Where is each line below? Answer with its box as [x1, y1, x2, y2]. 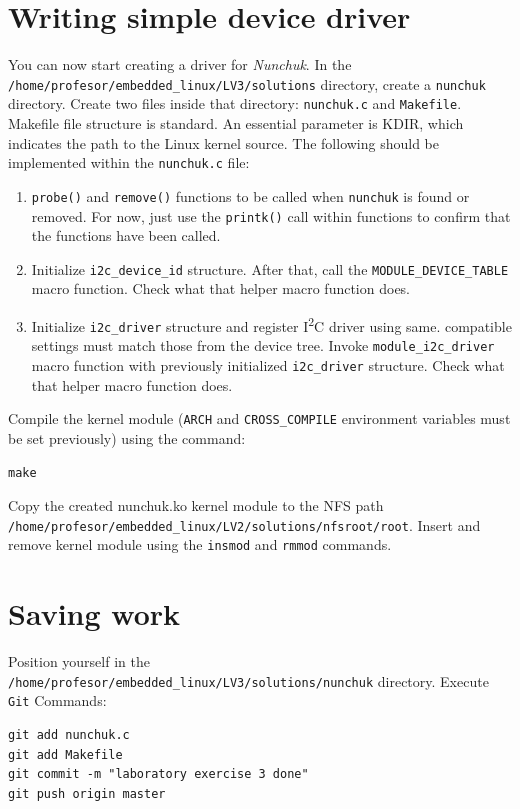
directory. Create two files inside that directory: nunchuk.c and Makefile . [8, 93, 462, 114]
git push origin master [8, 786, 166, 801]
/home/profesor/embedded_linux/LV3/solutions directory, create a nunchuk [8, 73, 486, 94]
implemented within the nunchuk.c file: [8, 152, 250, 173]
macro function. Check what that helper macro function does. [31, 278, 411, 299]
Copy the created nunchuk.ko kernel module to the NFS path [8, 495, 384, 516]
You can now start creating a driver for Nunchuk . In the [8, 54, 352, 75]
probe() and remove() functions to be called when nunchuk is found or [31, 185, 470, 206]
